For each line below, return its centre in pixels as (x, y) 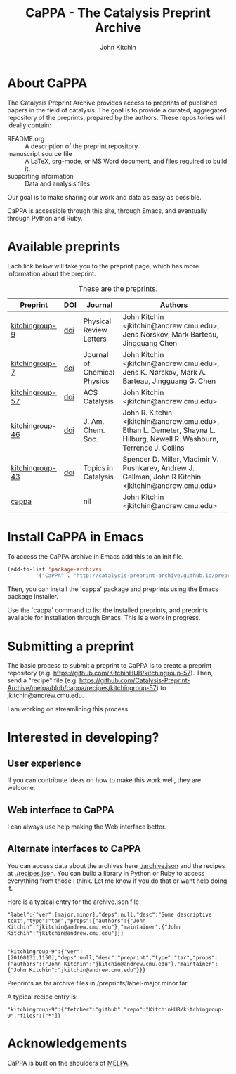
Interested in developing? (83, 738)
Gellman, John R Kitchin (162, 477)
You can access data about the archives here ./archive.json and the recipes (116, 865)
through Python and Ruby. (45, 218)
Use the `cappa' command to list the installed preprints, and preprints (108, 610)
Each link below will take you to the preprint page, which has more (103, 266)
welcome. (21, 788)
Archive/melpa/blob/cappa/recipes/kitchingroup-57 (82, 688)
